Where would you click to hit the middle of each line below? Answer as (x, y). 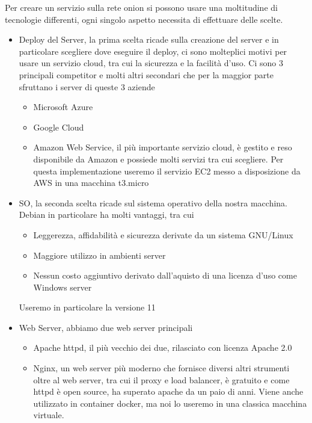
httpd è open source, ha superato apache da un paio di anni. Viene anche (168, 391)
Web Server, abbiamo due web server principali (106, 327)
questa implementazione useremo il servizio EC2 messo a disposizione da (167, 171)
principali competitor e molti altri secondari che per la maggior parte (146, 74)
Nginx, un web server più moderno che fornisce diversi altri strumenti (161, 368)
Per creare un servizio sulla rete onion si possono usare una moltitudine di (141, 7)
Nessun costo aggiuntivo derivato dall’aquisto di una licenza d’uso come (165, 275)
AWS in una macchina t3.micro (91, 183)
